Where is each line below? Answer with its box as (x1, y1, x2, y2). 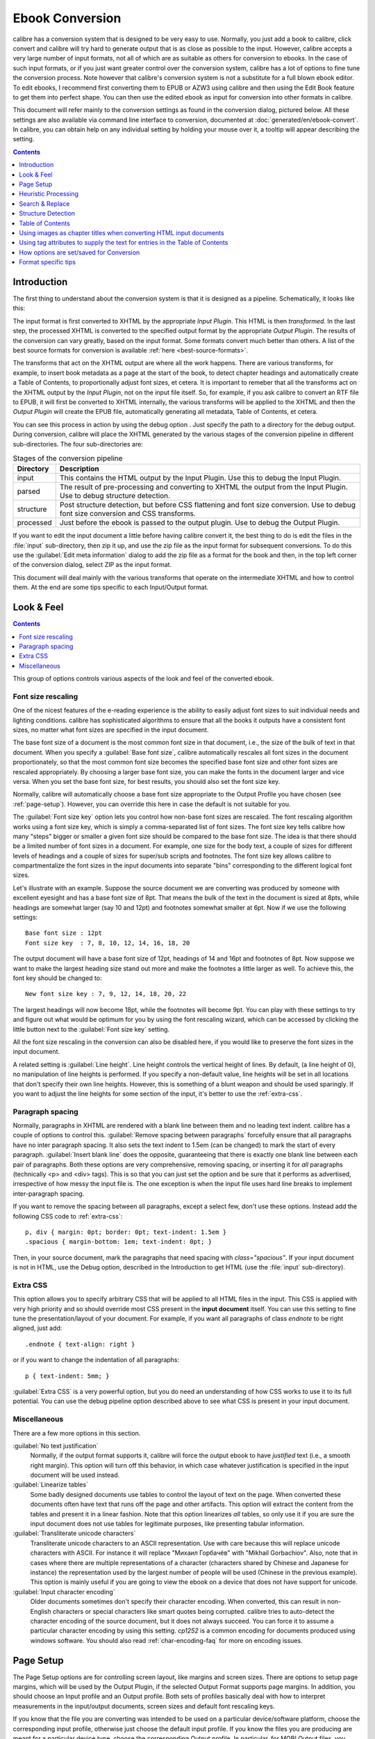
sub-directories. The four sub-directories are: (12, 440, 144, 448)
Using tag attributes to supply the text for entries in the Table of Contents (19, 239, 228, 247)
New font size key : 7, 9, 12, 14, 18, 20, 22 (25, 990, 187, 998)
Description (59, 464, 100, 474)
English (30, 1607, 51, 1615)
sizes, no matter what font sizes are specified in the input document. (12, 726, 209, 734)
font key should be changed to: (12, 974, 102, 982)
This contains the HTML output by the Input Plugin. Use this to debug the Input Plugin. (59, 473, 342, 483)
